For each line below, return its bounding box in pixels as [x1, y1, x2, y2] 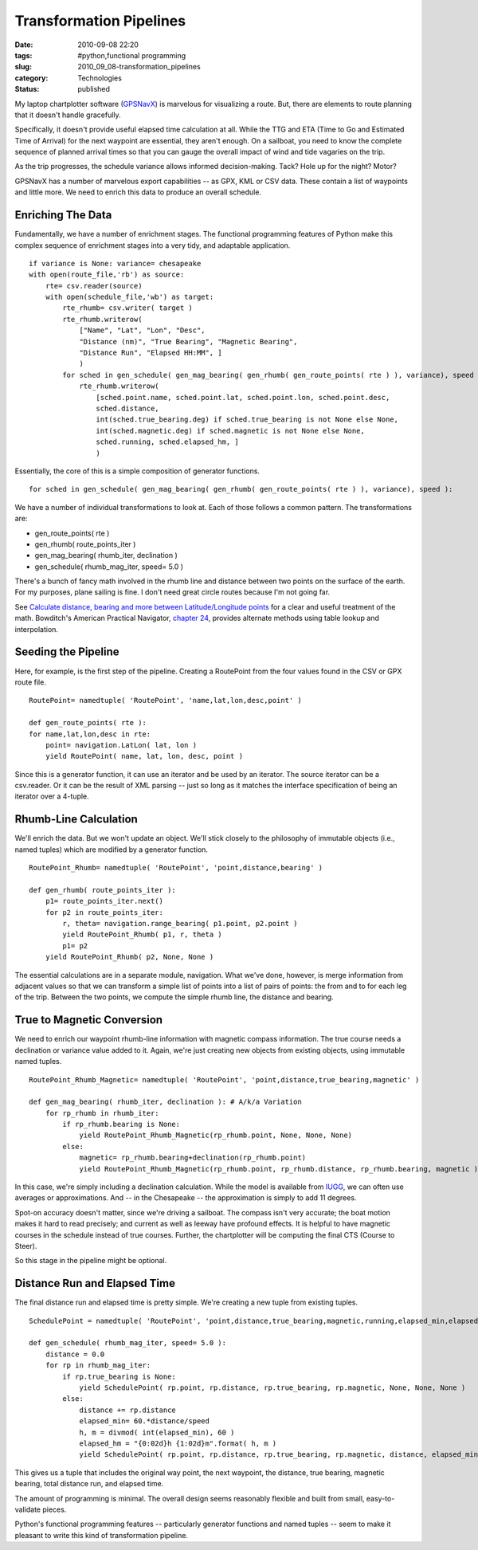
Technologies [77, 73, 123, 83]
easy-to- [366, 1493, 395, 1503]
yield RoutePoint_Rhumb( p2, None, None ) [45, 952, 214, 962]
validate [14, 1505, 41, 1514]
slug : [14, 62, 32, 72]
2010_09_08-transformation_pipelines [77, 62, 201, 72]
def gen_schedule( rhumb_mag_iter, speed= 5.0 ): [29, 1339, 227, 1348]
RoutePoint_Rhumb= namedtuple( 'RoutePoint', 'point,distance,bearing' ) [29, 863, 323, 873]
